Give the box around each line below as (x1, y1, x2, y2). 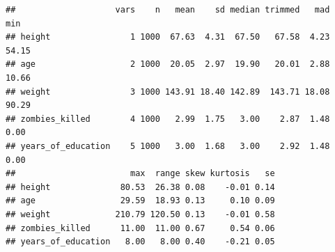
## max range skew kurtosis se (6, 168, 275, 179)
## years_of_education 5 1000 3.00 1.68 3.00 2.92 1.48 (6, 141, 330, 151)
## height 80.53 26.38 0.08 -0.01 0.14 (6, 182, 275, 192)
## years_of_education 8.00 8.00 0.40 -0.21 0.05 (6, 237, 275, 247)
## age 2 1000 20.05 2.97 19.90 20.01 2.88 (6, 59, 330, 70)
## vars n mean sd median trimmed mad (6, 5, 330, 15)
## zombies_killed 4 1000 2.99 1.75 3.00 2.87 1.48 (6, 113, 330, 124)
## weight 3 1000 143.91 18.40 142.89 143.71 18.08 (6, 86, 330, 97)
